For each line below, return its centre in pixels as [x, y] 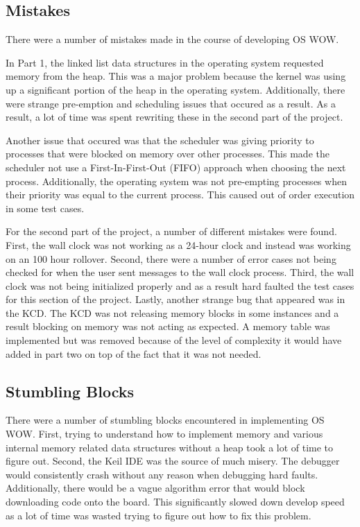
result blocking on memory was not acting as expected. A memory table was [168, 326]
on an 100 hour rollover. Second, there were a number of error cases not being [171, 258]
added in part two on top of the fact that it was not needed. [134, 353]
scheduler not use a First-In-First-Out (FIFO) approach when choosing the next [176, 167]
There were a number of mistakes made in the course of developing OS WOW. [172, 39]
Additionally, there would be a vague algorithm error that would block [155, 488]
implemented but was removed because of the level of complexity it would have [174, 340]
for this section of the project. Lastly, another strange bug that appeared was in [175, 299]
